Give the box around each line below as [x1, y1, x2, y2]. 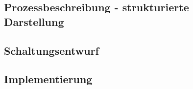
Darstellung [4, 14, 64, 29]
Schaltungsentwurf [4, 43, 99, 58]
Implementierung [4, 71, 93, 87]
